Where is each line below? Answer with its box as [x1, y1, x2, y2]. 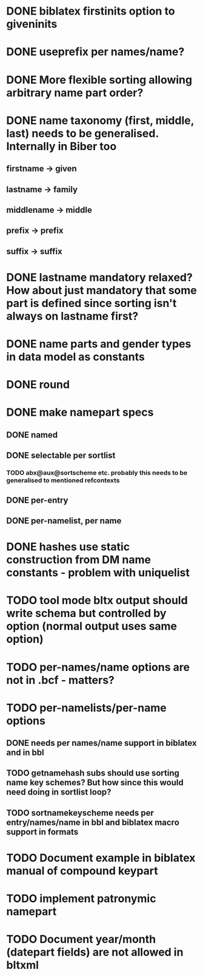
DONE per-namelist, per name [6, 515, 122, 526]
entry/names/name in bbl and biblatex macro [6, 817, 180, 827]
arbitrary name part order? [6, 86, 144, 100]
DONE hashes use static [6, 540, 130, 554]
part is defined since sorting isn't [6, 296, 177, 310]
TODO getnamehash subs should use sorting [6, 768, 180, 779]
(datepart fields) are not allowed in [6, 945, 184, 959]
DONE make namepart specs [6, 405, 154, 419]
